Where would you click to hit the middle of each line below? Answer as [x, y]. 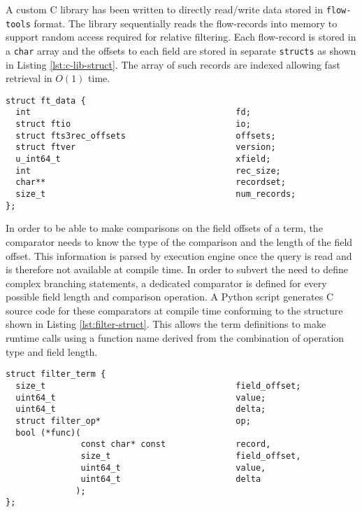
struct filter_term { [56, 374]
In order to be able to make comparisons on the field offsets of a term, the [164, 228]
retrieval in [29, 78]
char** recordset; [151, 182]
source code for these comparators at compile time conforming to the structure [174, 310]
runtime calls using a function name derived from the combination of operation [175, 338]
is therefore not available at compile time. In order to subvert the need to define [177, 269]
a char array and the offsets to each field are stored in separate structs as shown [181, 50]
